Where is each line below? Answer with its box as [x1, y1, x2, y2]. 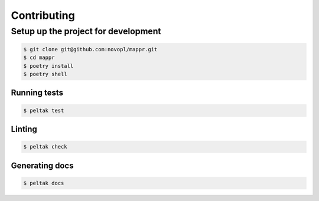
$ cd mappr [23, 54, 55, 61]
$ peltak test [23, 107, 64, 114]
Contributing [11, 9, 75, 22]
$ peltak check [23, 143, 67, 150]
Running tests [11, 88, 64, 98]
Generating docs [11, 160, 74, 170]
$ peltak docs [23, 180, 64, 186]
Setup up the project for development [11, 26, 162, 37]
